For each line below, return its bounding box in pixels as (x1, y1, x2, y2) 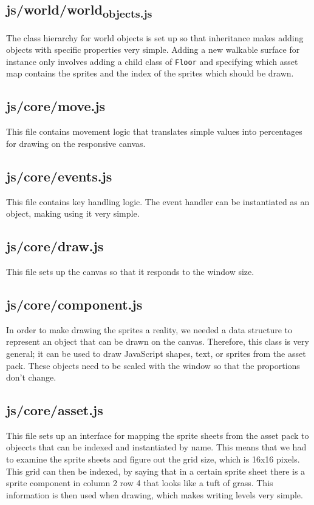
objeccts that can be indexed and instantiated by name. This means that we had (6, 441, 307, 453)
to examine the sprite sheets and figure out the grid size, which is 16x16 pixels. (6, 453, 300, 466)
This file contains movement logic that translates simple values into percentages (6, 125, 302, 138)
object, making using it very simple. (6, 207, 140, 220)
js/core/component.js (6, 294, 143, 313)
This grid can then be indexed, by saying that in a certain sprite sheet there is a (6, 464, 305, 477)
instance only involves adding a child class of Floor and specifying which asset (6, 55, 298, 67)
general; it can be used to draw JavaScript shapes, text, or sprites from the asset (6, 347, 306, 359)
